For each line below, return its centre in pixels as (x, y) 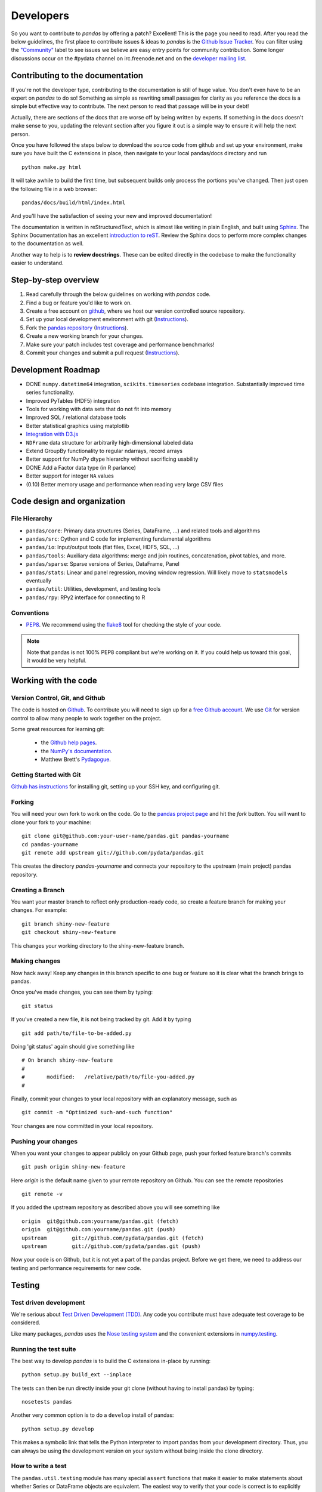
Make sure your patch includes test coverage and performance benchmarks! (120, 344)
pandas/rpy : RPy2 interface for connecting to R (86, 597)
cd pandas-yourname (50, 844)
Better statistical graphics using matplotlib (78, 426)
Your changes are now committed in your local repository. (82, 1126)
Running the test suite (44, 1349)
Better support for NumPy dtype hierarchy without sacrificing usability (112, 459)
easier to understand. (37, 263)
